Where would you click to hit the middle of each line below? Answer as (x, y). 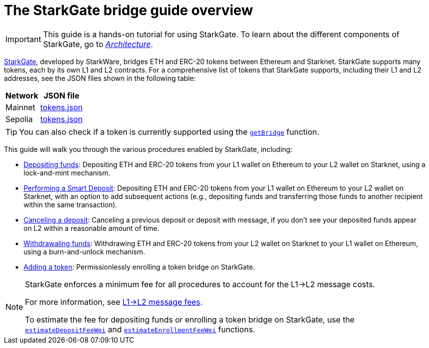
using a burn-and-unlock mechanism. (84, 251)
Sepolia (19, 119)
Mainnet (20, 107)
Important (23, 39)
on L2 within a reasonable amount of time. (91, 228)
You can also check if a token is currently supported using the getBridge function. (169, 132)
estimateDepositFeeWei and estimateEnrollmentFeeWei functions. (140, 329)
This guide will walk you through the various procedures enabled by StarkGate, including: (148, 149)
